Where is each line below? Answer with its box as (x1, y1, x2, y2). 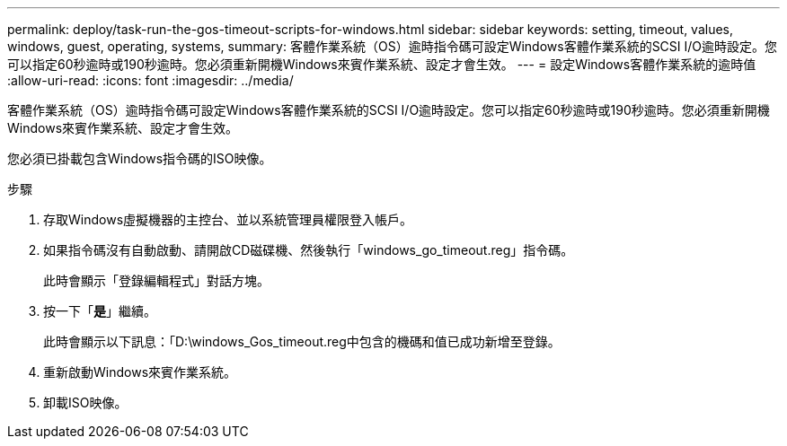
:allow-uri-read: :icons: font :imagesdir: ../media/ (7, 73, 294, 88)
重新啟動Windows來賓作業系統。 (43, 364, 237, 380)
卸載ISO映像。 (43, 395, 128, 410)
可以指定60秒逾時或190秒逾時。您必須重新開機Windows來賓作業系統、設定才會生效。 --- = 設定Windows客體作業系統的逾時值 (7, 57, 756, 72)
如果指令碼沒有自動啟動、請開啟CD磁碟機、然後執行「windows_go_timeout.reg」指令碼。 (43, 242, 574, 258)
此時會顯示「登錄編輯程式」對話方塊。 (43, 273, 270, 288)
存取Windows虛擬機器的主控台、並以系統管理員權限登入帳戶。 (43, 212, 413, 227)
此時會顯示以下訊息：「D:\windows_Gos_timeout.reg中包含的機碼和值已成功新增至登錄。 (43, 334, 561, 349)
